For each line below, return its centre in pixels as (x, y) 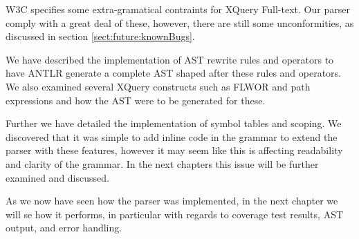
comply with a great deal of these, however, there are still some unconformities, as (180, 22)
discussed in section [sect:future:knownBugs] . (100, 36)
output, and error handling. (64, 228)
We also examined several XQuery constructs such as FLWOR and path (158, 86)
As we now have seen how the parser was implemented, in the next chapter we (172, 201)
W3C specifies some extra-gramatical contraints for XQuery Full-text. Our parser (178, 9)
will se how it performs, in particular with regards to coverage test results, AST (175, 214)
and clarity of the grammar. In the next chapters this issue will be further (162, 163)
